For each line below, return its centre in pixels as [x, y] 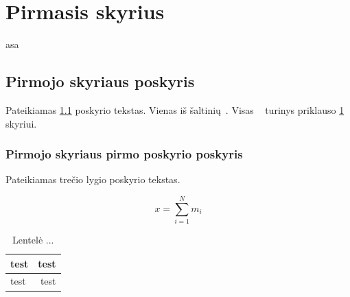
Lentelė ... [33, 240]
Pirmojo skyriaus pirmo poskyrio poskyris [124, 154]
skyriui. [21, 123]
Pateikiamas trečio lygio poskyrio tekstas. [93, 179]
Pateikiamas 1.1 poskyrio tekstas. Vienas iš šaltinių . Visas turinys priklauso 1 [175, 109]
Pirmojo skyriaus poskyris [100, 81]
